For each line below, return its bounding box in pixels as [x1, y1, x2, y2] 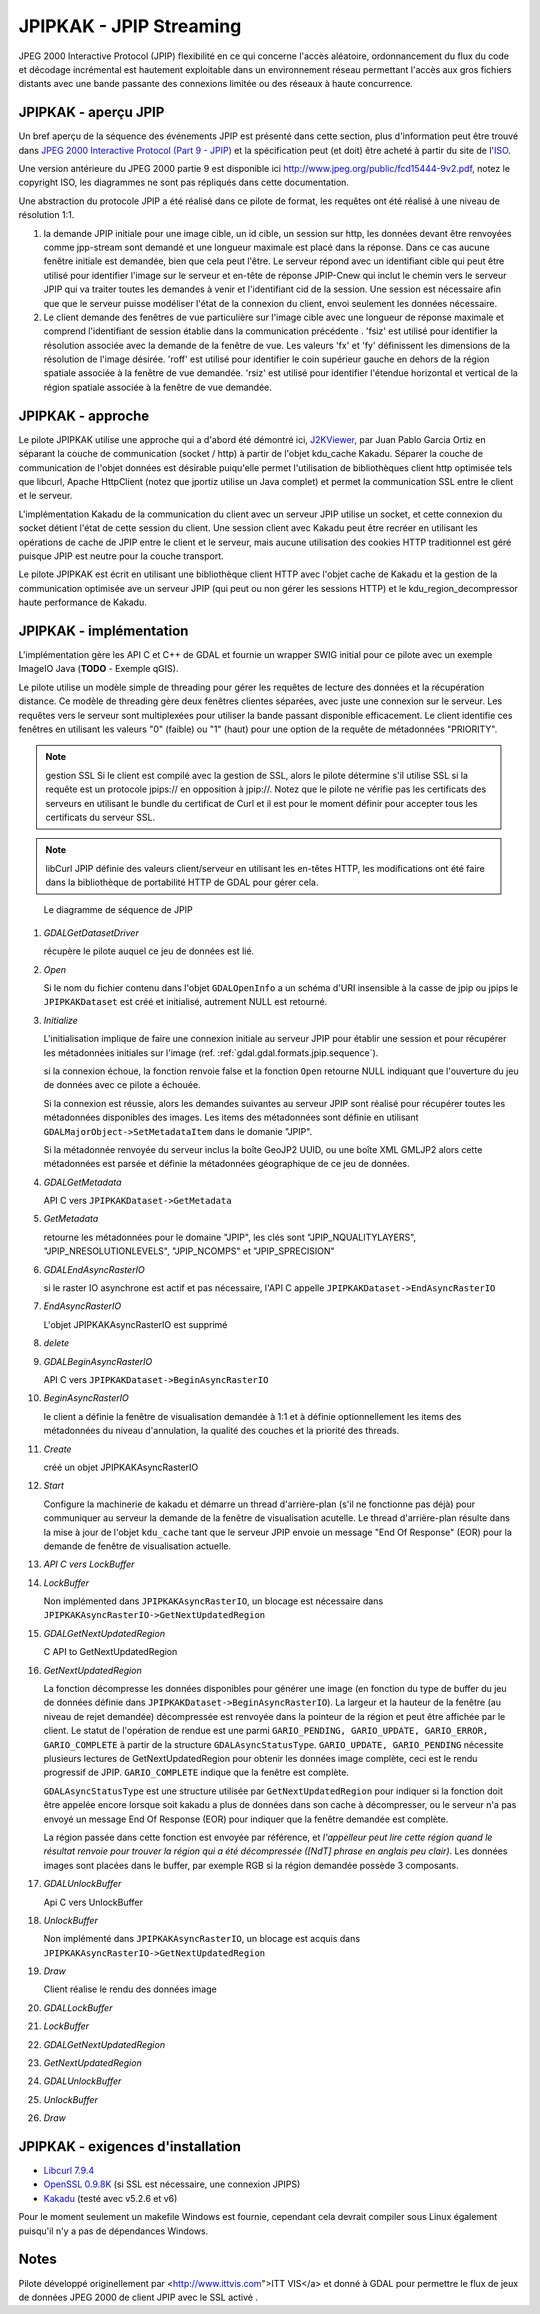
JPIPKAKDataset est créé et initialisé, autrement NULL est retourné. [43, 996, 328, 1008]
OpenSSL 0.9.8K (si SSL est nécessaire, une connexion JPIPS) [43, 2178, 301, 2190]
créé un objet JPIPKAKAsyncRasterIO [43, 1461, 199, 1473]
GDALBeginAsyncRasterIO [43, 1355, 153, 1367]
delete [43, 1337, 70, 1349]
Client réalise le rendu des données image [43, 1983, 217, 1995]
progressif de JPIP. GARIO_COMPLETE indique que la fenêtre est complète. [43, 1766, 350, 1779]
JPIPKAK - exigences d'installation [18, 2138, 242, 2155]
